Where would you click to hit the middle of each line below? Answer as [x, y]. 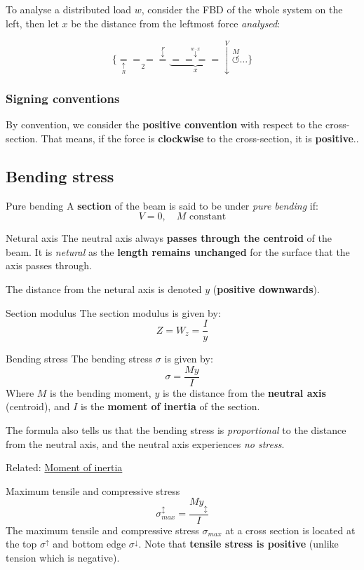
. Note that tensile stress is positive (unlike [238, 544]
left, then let [32, 23]
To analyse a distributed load [69, 9]
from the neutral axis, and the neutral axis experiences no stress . [145, 443]
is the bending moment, [101, 392]
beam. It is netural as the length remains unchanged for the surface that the [178, 251]
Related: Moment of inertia [64, 467]
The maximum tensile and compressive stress [102, 530]
